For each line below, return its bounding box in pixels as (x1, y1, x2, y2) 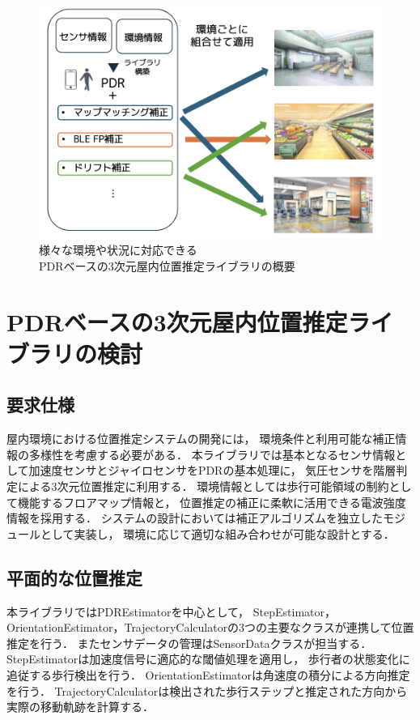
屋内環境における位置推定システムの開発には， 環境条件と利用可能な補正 (6, 430, 396, 447)
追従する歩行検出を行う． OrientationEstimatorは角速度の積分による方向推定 (6, 666, 410, 683)
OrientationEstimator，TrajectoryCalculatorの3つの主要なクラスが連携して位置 (6, 619, 414, 636)
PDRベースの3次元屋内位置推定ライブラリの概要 (39, 257, 295, 274)
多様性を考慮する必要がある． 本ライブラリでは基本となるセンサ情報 (28, 445, 396, 462)
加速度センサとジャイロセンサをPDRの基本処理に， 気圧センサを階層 (28, 462, 397, 479)
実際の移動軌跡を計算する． (6, 698, 154, 715)
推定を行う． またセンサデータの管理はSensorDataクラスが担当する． (6, 634, 372, 651)
